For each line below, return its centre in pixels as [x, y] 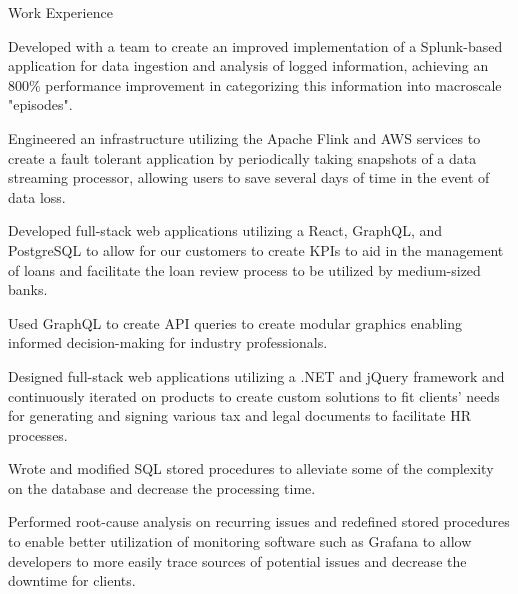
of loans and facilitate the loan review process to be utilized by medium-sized [244, 269]
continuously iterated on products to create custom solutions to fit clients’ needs [254, 395]
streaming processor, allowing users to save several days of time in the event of [249, 177]
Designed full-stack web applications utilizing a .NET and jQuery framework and [256, 375]
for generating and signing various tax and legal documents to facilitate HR [239, 415]
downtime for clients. [72, 580]
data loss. [37, 196]
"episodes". [40, 104]
